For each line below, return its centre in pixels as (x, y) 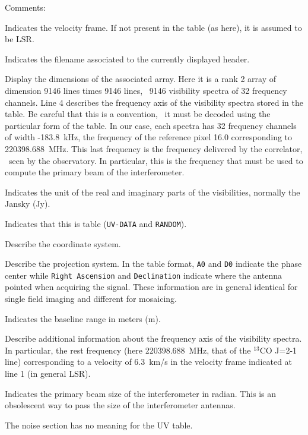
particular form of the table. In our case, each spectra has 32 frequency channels (151, 125)
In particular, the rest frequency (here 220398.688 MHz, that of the (128, 350)
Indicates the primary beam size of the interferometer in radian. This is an (141, 393)
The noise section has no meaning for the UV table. (99, 425)
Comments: (25, 7)
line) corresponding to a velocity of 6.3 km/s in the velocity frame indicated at (149, 362)
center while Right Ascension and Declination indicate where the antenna (144, 275)
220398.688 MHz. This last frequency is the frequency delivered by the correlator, (154, 148)
